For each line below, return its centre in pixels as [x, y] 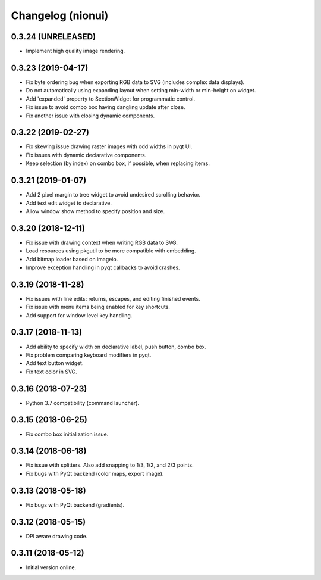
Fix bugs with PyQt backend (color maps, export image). [95, 473]
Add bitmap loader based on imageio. [72, 259]
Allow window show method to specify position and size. [95, 211]
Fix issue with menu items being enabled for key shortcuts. [98, 307]
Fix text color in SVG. [51, 372]
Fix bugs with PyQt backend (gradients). [75, 505]
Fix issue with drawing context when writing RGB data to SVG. [102, 242]
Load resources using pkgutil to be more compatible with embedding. [111, 251]
